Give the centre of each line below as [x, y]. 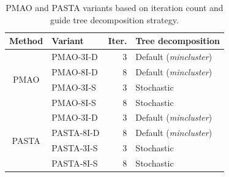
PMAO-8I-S [74, 102]
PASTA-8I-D [76, 133]
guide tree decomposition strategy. [114, 19]
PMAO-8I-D [75, 71]
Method [26, 41]
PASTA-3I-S [75, 148]
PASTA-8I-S [75, 163]
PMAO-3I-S [74, 87]
